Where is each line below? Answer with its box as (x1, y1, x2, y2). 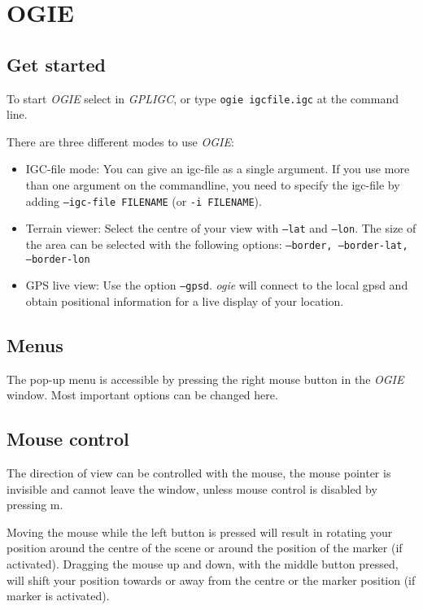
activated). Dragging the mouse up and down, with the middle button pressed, (7, 556, 399, 573)
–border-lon (25, 253, 90, 265)
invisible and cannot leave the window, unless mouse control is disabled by (7, 480, 377, 497)
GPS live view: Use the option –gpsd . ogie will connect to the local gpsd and (25, 277, 408, 294)
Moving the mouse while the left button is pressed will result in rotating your (7, 523, 393, 540)
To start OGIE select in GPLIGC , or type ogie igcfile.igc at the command (7, 89, 399, 107)
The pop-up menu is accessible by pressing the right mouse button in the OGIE (7, 370, 404, 387)
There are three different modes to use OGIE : (7, 133, 234, 150)
